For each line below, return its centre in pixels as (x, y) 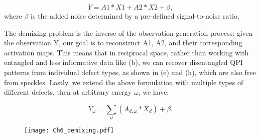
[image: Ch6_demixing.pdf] (69, 131)
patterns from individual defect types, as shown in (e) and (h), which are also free (130, 72)
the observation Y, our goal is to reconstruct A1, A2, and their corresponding (123, 43)
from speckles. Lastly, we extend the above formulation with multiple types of (124, 82)
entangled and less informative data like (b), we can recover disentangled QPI (123, 62)
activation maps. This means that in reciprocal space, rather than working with (126, 52)
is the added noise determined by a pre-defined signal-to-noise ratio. (135, 16)
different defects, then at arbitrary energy (68, 92)
